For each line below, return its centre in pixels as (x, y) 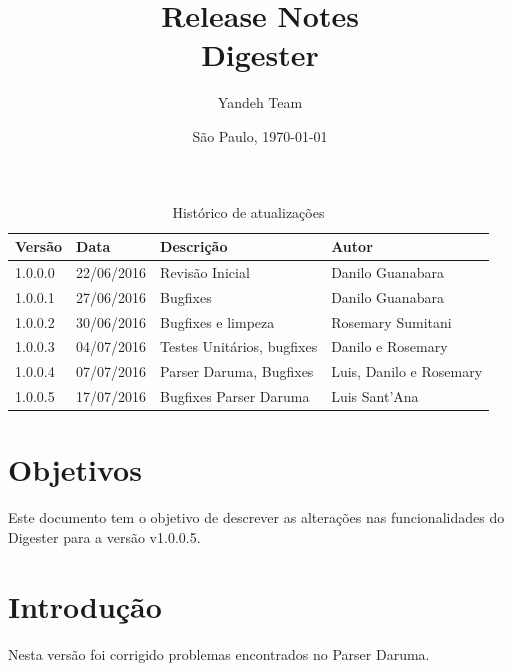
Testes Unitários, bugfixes (239, 346)
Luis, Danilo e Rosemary (407, 371)
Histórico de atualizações (248, 211)
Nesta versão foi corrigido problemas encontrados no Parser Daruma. (219, 653)
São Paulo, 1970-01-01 (260, 135)
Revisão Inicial (205, 271)
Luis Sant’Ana (375, 396)
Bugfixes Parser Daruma (235, 396)
